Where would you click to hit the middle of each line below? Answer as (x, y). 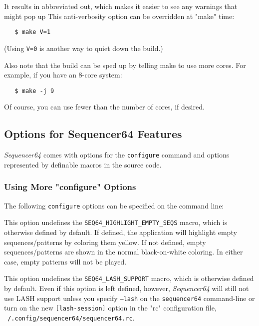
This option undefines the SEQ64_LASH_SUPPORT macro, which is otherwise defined (129, 278)
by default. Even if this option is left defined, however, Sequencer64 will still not (127, 288)
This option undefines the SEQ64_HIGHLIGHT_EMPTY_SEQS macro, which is (116, 222)
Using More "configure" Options (70, 187)
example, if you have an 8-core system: (63, 75)
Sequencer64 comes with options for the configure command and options (117, 155)
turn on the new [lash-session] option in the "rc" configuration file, (110, 308)
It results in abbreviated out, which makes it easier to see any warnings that (121, 6)
